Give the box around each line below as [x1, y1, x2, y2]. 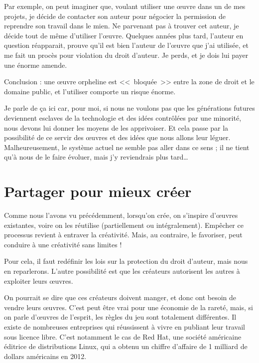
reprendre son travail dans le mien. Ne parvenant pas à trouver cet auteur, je [4, 20, 239, 31]
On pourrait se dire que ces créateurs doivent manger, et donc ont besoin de [4, 292, 237, 303]
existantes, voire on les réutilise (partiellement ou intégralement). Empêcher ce [4, 219, 244, 230]
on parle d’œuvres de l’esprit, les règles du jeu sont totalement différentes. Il [4, 312, 237, 322]
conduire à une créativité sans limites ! [4, 239, 122, 249]
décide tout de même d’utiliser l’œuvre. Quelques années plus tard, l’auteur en [4, 30, 244, 40]
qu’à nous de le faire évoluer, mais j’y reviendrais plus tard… [4, 152, 188, 162]
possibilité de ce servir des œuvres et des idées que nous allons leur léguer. [4, 132, 231, 143]
